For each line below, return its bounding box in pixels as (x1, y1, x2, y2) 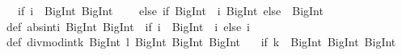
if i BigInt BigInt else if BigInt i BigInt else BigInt (17, 2, 324, 18)
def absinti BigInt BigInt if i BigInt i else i (6, 18, 250, 34)
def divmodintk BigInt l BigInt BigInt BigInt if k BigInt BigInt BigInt (6, 33, 396, 50)
